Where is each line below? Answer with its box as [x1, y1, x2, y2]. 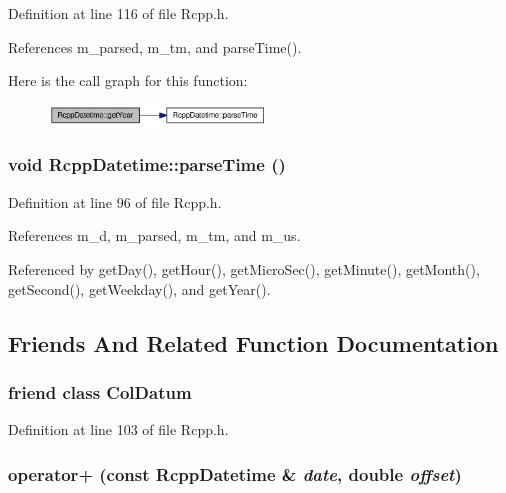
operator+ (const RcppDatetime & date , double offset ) [8, 461, 462, 486]
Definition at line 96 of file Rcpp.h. [8, 191, 222, 212]
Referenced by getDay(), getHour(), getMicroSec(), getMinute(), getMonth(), [8, 258, 480, 279]
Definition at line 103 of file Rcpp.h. [8, 419, 229, 440]
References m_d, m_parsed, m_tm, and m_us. [8, 225, 301, 246]
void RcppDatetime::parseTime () [8, 152, 286, 177]
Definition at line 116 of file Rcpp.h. [8, 3, 229, 23]
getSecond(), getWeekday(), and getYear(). [8, 278, 271, 299]
